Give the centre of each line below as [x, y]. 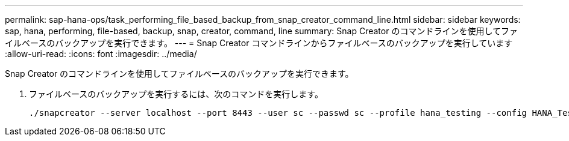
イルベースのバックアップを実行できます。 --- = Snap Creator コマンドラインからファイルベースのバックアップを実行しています [259, 43]
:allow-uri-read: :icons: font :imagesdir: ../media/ [101, 54]
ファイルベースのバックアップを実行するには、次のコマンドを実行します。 [176, 94]
